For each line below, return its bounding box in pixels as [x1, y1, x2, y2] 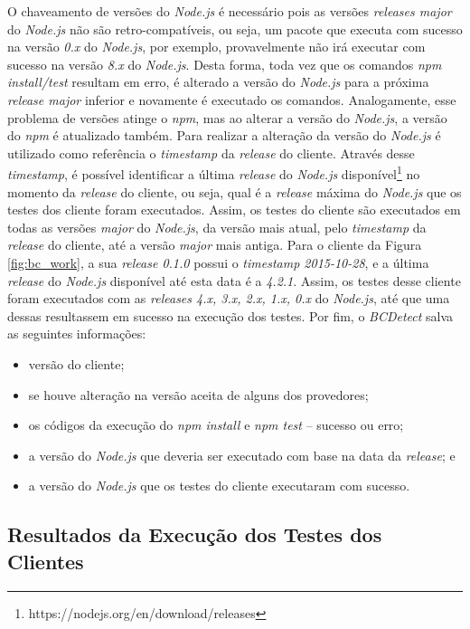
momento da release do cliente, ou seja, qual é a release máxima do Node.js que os [7, 182, 462, 201]
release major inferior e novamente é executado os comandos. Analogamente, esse [7, 90, 456, 109]
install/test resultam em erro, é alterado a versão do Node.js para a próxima [7, 72, 429, 91]
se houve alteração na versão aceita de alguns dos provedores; [28, 385, 369, 404]
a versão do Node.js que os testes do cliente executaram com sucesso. [28, 476, 410, 495]
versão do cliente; [28, 354, 125, 373]
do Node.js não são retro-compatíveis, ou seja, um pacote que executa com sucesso [7, 19, 463, 38]
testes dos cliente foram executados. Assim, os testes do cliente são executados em [7, 200, 461, 219]
